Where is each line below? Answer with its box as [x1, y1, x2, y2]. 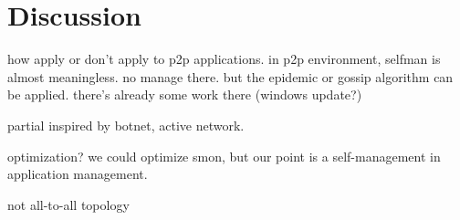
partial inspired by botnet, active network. [7, 115, 245, 134]
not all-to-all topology [7, 194, 130, 214]
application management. [7, 164, 148, 183]
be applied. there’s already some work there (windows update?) [7, 85, 362, 104]
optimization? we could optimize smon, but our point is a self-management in [7, 146, 441, 165]
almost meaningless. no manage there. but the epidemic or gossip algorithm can [7, 67, 454, 86]
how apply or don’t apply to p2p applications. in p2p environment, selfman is [7, 49, 441, 68]
